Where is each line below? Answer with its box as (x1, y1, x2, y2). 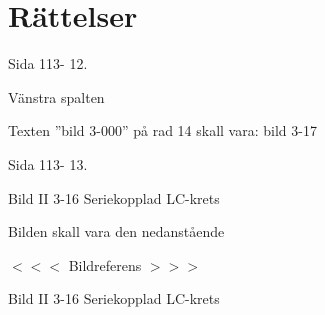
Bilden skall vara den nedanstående (8, 221, 225, 242)
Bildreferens (68, 254, 142, 275)
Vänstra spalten (8, 86, 105, 107)
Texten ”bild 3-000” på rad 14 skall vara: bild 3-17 (8, 120, 317, 141)
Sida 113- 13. (8, 153, 88, 174)
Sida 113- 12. (8, 53, 88, 74)
